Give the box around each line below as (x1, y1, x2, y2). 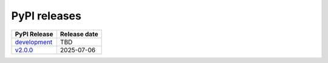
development (15, 38, 53, 46)
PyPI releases (11, 9, 81, 22)
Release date (60, 30, 98, 38)
